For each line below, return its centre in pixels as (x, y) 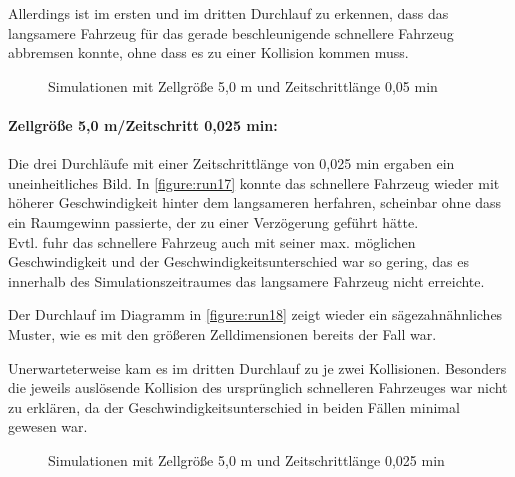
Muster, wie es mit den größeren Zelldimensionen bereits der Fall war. (222, 333)
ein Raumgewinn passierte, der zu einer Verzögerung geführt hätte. (213, 221)
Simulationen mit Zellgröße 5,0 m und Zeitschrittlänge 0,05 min (243, 85)
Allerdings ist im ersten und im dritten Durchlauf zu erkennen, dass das (228, 13)
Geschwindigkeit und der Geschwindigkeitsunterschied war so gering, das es (238, 261)
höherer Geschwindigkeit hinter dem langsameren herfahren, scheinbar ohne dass (255, 202)
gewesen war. (48, 426)
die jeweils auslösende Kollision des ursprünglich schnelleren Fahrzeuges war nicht (258, 387)
